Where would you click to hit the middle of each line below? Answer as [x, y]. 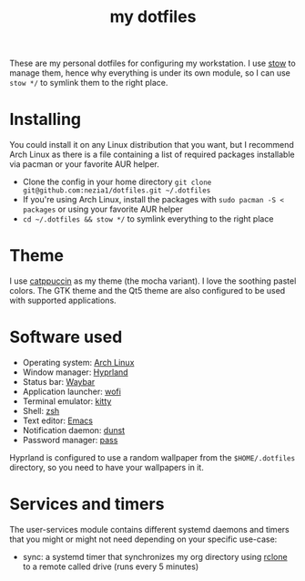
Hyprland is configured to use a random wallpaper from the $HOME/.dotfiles [152, 457]
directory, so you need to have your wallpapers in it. [107, 467]
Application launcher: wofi [71, 391]
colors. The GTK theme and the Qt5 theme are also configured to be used [147, 291]
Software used [66, 337]
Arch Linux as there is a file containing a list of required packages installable [152, 155]
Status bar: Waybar [59, 382]
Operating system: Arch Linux [78, 363]
